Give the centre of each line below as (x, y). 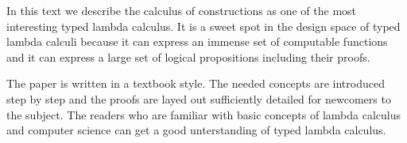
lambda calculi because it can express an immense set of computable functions (197, 41)
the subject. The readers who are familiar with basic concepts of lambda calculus (203, 114)
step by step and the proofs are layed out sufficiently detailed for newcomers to (199, 98)
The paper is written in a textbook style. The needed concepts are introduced (196, 83)
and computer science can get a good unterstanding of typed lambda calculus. (196, 130)
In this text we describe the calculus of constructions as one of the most (182, 10)
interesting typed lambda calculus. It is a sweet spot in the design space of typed (203, 26)
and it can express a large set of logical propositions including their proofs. (188, 56)
